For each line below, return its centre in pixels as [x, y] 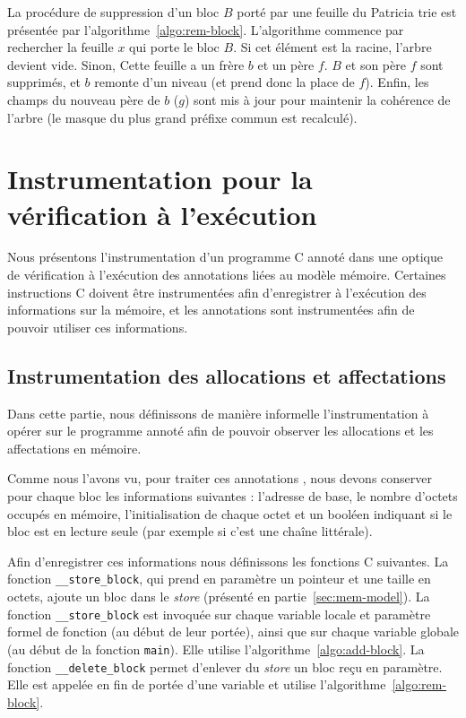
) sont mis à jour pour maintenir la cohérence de [317, 99]
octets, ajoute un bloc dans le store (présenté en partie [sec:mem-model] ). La [219, 597]
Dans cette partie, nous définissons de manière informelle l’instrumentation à [218, 413]
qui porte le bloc [174, 47]
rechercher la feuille [60, 47]
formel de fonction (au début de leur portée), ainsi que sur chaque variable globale [233, 631]
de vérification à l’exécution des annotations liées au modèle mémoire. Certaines [227, 275]
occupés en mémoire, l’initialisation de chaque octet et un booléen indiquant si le [230, 513]
